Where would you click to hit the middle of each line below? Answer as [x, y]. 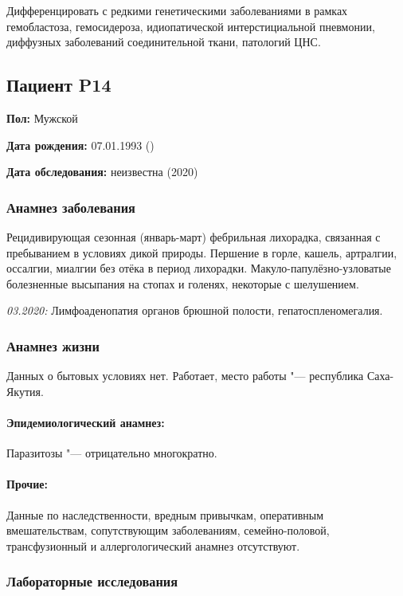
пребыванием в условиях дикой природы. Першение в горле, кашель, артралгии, [202, 252]
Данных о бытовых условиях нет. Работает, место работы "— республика [185, 376]
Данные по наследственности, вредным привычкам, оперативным [165, 514]
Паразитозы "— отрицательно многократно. [112, 453]
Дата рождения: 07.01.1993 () [80, 145]
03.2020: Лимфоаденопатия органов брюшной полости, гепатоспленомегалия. [195, 310]
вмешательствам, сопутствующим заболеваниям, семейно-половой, [168, 530]
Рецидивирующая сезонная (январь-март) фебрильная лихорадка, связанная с [194, 236]
